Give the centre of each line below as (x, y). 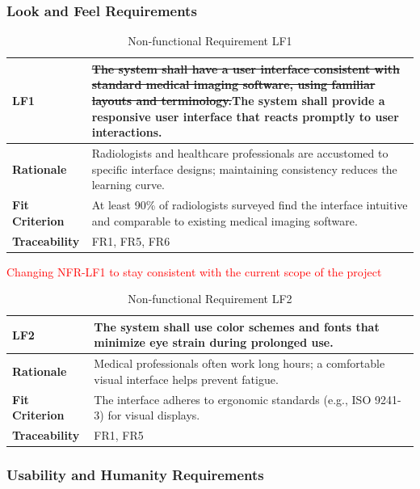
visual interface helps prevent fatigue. (186, 379)
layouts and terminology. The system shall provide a (238, 100)
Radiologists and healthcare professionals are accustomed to (240, 153)
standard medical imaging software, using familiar (233, 84)
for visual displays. (154, 415)
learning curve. (128, 185)
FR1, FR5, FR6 (131, 240)
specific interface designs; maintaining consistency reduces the (244, 169)
